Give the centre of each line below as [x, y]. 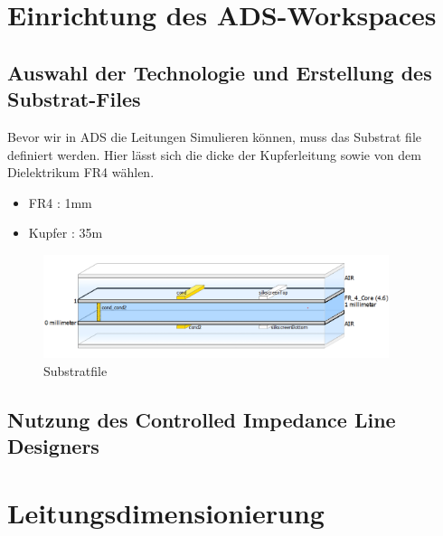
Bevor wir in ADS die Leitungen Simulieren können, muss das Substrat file [215, 136]
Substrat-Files [74, 99]
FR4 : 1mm [60, 202]
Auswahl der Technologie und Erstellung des [220, 72]
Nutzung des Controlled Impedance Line [202, 419]
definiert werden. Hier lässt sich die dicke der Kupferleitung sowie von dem [214, 154]
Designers [53, 446]
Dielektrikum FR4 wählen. [81, 172]
